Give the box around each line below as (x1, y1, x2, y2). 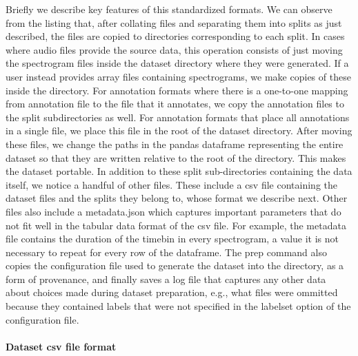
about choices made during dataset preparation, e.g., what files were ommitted (6, 285, 338, 300)
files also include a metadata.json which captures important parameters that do (6, 204, 341, 218)
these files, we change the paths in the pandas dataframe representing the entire (6, 136, 344, 151)
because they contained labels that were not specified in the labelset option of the (6, 299, 351, 313)
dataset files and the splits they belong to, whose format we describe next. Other (6, 191, 348, 205)
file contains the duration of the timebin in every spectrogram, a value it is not (6, 231, 339, 246)
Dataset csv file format (6, 339, 117, 353)
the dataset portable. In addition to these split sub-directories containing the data (6, 164, 352, 178)
